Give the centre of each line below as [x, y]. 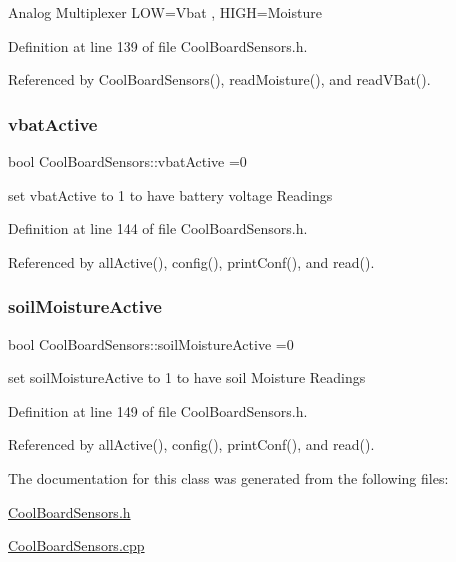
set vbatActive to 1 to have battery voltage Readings [170, 194]
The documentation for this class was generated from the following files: [228, 477]
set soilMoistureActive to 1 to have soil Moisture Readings [187, 377]
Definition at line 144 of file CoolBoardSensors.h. [158, 228]
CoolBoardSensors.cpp [76, 545]
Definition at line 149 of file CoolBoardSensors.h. [158, 410]
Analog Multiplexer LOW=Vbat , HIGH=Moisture [165, 12]
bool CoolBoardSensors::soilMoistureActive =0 [151, 343]
